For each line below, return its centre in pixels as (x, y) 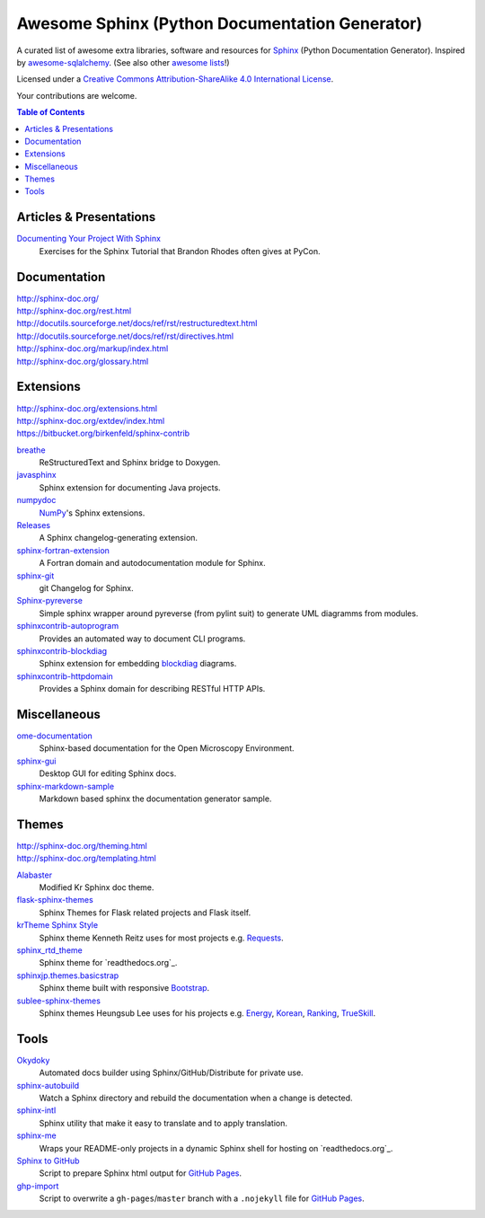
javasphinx (37, 475)
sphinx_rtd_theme (49, 950)
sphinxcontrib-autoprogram (68, 626)
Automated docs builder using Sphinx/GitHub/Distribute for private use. (172, 1072)
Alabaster (35, 875)
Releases (34, 525)
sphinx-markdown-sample (66, 786)
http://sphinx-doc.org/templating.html (86, 859)
